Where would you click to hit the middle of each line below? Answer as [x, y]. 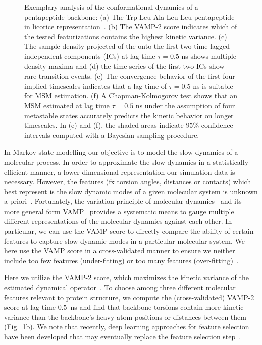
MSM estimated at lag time [67, 105]
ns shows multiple [209, 56]
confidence [217, 125]
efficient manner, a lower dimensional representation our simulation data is [120, 171]
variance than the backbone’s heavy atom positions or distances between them [125, 317]
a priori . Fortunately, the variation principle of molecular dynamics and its [123, 201]
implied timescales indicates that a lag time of [96, 85]
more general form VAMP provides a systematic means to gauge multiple [119, 211]
